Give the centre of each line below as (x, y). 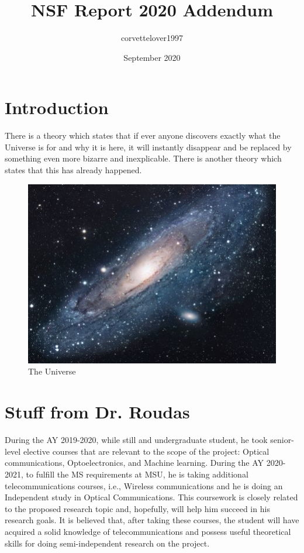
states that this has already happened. (73, 170)
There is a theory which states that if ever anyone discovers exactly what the (143, 135)
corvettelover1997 (152, 38)
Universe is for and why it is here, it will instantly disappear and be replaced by (148, 147)
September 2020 (152, 57)
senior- (282, 440)
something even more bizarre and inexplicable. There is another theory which (143, 158)
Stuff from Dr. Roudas (97, 412)
